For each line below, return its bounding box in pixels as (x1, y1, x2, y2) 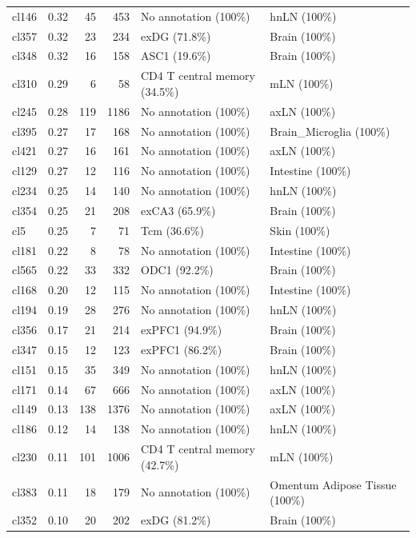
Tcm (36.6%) (141, 221, 204, 238)
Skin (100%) (270, 221, 330, 238)
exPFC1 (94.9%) (141, 321, 222, 337)
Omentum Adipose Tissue (270, 476, 397, 492)
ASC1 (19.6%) (141, 47, 211, 64)
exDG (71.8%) (141, 27, 211, 44)
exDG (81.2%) (141, 511, 211, 528)
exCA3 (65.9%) (141, 201, 216, 218)
